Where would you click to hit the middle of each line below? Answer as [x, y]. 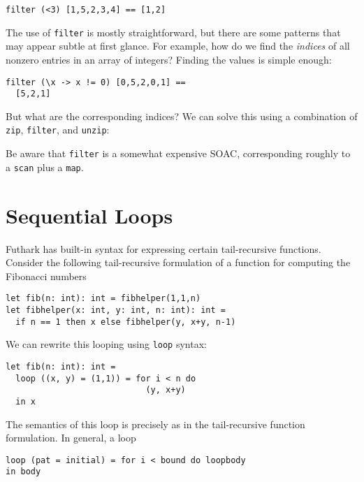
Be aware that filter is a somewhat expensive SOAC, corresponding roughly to [178, 153]
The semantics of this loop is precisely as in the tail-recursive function [155, 424]
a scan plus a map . [45, 167]
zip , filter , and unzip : [58, 130]
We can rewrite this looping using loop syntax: [106, 344]
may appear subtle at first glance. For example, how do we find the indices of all [178, 46]
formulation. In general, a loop [71, 438]
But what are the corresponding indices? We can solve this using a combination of [182, 116]
